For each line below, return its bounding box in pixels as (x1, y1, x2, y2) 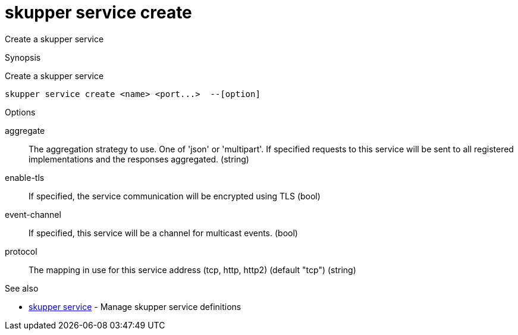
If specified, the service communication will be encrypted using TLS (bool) (29, 190, 321, 201)
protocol (5, 246, 37, 256)
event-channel (5, 209, 61, 220)
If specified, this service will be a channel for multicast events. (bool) (29, 227, 298, 238)
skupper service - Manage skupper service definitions (29, 301, 241, 312)
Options (5, 107, 36, 117)
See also (5, 283, 39, 293)
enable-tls (5, 172, 45, 183)
